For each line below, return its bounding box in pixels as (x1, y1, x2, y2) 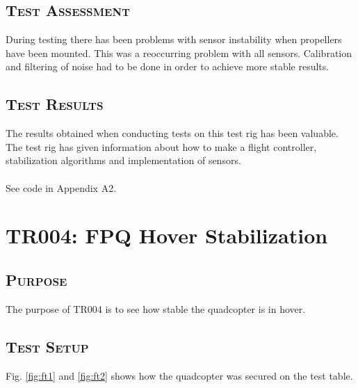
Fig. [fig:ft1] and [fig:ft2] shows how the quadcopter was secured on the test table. (6, 368, 353, 382)
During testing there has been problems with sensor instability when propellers (6, 32, 342, 47)
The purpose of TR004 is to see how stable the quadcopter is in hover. (6, 301, 306, 316)
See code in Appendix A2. (6, 180, 117, 195)
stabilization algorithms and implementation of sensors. (6, 153, 241, 168)
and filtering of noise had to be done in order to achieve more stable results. (6, 59, 329, 74)
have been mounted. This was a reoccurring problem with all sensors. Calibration (6, 45, 352, 60)
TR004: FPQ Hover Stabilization (6, 221, 328, 250)
